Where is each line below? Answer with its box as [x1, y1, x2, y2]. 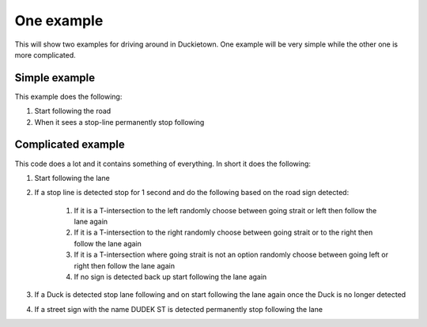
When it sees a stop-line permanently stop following [34, 117, 205, 126]
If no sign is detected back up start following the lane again [74, 272, 267, 282]
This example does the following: [14, 92, 123, 101]
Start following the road [34, 107, 111, 116]
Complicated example [14, 138, 126, 152]
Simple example [14, 71, 96, 85]
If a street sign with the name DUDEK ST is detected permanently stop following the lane [34, 304, 323, 314]
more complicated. [14, 50, 77, 59]
